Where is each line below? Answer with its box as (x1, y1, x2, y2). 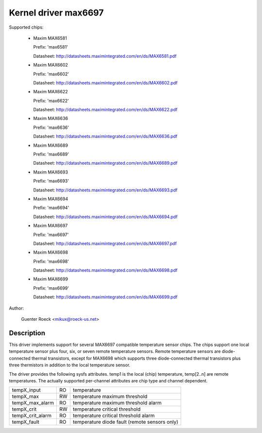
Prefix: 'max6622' (33, 98, 69, 104)
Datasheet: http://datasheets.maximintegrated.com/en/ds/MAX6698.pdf (33, 267, 178, 273)
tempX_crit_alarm (12, 412, 52, 419)
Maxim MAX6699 (33, 276, 68, 282)
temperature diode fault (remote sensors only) (73, 418, 179, 425)
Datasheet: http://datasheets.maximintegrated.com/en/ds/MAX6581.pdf (33, 53, 177, 59)
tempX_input (12, 387, 41, 394)
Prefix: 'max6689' (33, 151, 69, 157)
